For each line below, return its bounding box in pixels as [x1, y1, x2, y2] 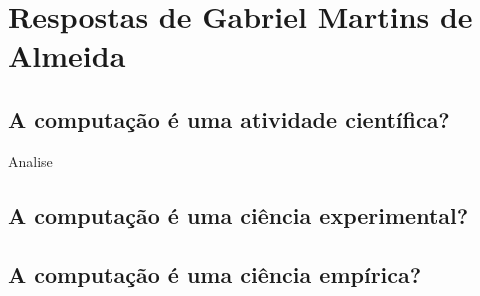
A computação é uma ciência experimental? [8, 199, 469, 230]
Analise [8, 150, 53, 171]
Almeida [8, 35, 126, 76]
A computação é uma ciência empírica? [8, 258, 422, 289]
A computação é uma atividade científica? [8, 103, 450, 134]
